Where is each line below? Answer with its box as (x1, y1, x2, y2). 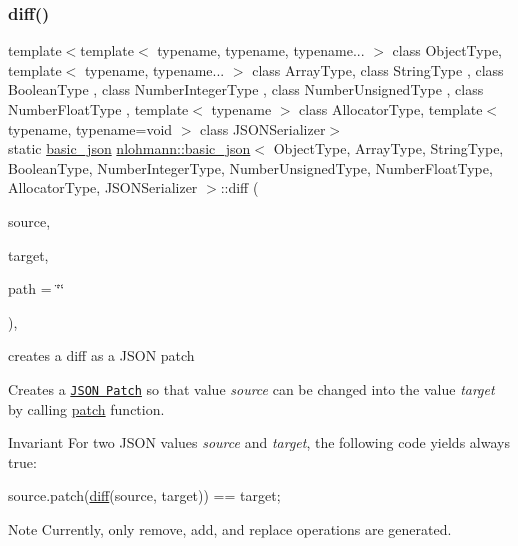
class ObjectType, (392, 40, 503, 61)
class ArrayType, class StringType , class (252, 59, 504, 80)
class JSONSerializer (200, 118, 326, 139)
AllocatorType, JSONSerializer (8, 177, 198, 198)
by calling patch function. (8, 398, 165, 419)
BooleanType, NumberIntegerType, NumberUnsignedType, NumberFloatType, (8, 157, 493, 178)
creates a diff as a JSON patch (8, 345, 195, 366)
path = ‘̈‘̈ (8, 278, 65, 299)
